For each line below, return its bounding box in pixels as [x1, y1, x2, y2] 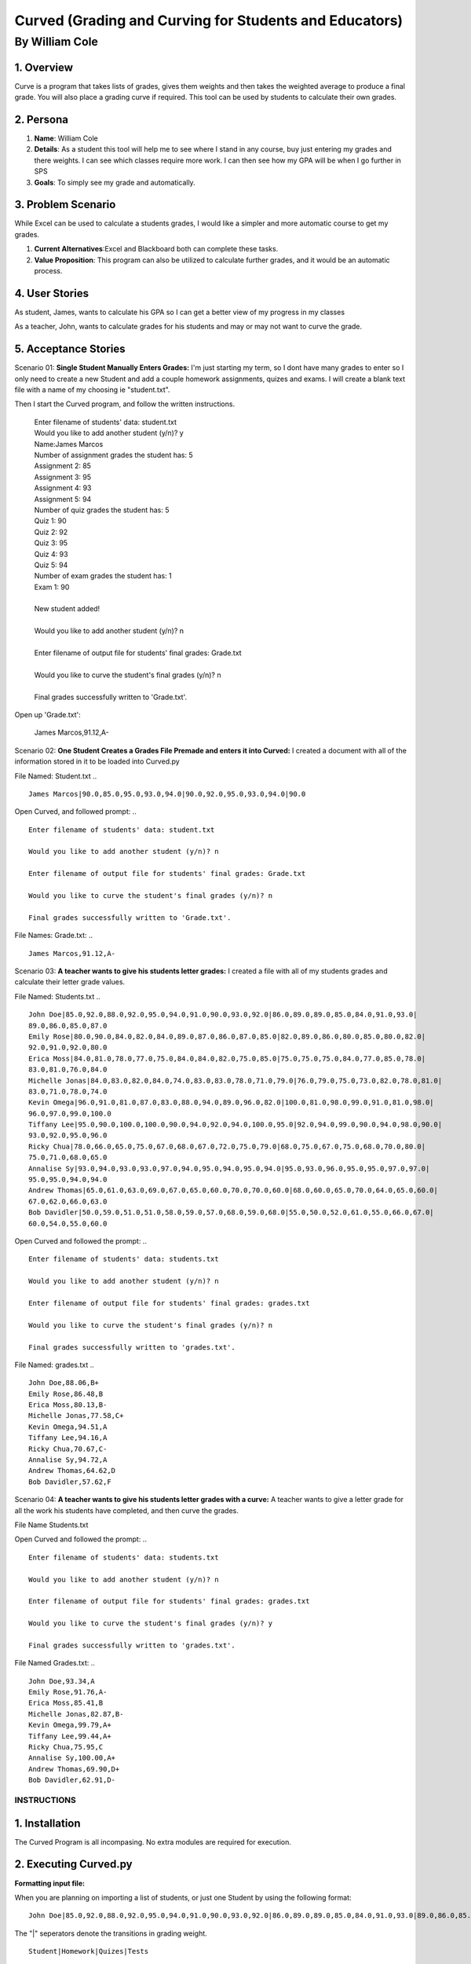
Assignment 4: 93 [34, 483, 92, 493]
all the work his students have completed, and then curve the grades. [14, 1505, 239, 1515]
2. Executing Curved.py [14, 1858, 133, 1871]
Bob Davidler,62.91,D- [28, 1775, 116, 1785]
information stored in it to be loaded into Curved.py [14, 757, 180, 766]
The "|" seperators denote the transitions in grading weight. [14, 1929, 207, 1938]
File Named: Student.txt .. [14, 771, 97, 781]
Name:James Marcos [34, 439, 104, 449]
